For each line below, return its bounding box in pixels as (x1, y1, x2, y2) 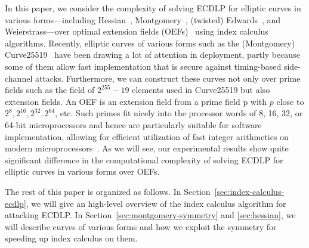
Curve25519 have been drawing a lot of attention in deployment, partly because (5, 48, 300, 61)
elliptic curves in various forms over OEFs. (5, 165, 160, 178)
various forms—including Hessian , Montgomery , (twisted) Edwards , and (5, 13, 281, 26)
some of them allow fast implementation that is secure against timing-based (5, 60, 282, 72)
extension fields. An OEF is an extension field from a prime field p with (5, 95, 267, 107)
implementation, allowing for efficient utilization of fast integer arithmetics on (5, 130, 289, 142)
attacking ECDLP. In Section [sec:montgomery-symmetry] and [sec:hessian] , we (5, 209, 296, 221)
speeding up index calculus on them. (5, 232, 138, 244)
